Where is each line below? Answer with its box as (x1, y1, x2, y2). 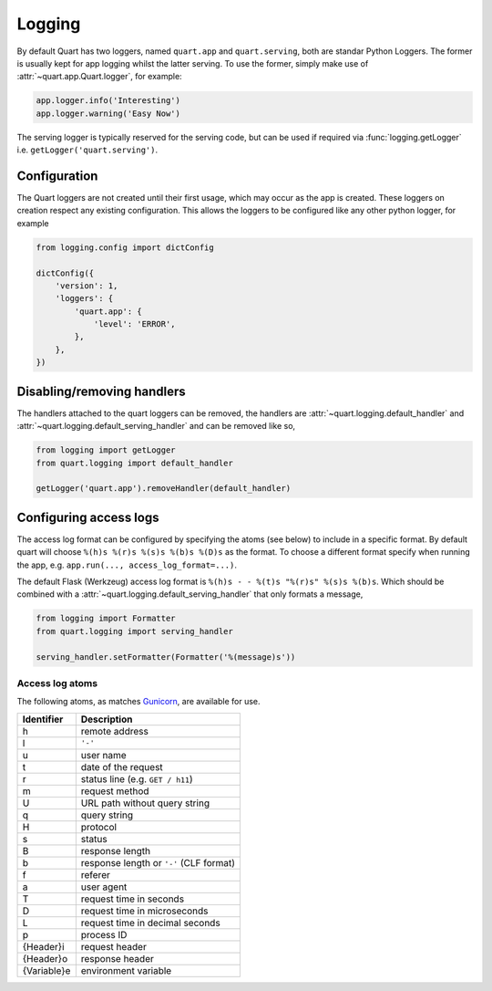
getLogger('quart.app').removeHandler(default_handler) (36, 484, 292, 494)
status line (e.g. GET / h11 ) (80, 772, 193, 785)
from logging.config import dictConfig (36, 242, 214, 253)
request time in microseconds (80, 904, 209, 917)
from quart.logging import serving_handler (36, 626, 234, 636)
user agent (80, 881, 128, 893)
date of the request (80, 760, 163, 773)
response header (80, 952, 154, 965)
